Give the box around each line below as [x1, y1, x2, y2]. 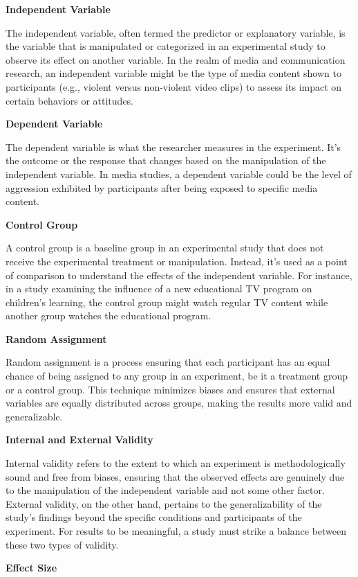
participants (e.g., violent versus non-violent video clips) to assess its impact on [6, 79, 342, 94]
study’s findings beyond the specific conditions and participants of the [6, 510, 302, 524]
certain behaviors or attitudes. [6, 93, 134, 107]
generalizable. [6, 409, 63, 423]
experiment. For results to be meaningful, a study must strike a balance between [6, 524, 347, 538]
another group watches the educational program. [6, 308, 211, 323]
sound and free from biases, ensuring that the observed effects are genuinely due [6, 469, 345, 483]
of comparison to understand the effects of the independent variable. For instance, [6, 267, 352, 282]
